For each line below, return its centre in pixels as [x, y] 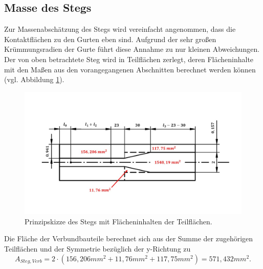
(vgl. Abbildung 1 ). [34, 79]
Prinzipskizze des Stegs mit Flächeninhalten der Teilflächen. [118, 221]
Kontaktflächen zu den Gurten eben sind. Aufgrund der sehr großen [110, 39]
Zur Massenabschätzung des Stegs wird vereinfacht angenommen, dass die [120, 29]
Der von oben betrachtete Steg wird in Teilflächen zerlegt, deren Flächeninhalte [129, 59]
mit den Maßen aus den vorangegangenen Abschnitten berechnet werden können [130, 69]
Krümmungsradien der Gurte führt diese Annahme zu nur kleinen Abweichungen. [132, 49]
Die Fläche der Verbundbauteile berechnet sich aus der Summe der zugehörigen [129, 238]
